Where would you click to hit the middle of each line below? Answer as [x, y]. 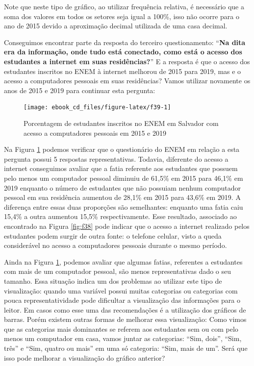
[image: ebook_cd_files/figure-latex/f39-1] [97, 108]
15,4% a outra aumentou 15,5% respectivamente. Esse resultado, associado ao [120, 216]
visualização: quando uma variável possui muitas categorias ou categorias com [121, 290]
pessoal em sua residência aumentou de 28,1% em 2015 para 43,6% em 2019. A [122, 197]
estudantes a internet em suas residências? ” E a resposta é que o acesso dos [127, 61]
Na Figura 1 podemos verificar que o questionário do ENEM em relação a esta [122, 149]
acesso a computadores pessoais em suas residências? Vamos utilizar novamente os [127, 81]
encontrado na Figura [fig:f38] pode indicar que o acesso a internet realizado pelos [127, 226]
